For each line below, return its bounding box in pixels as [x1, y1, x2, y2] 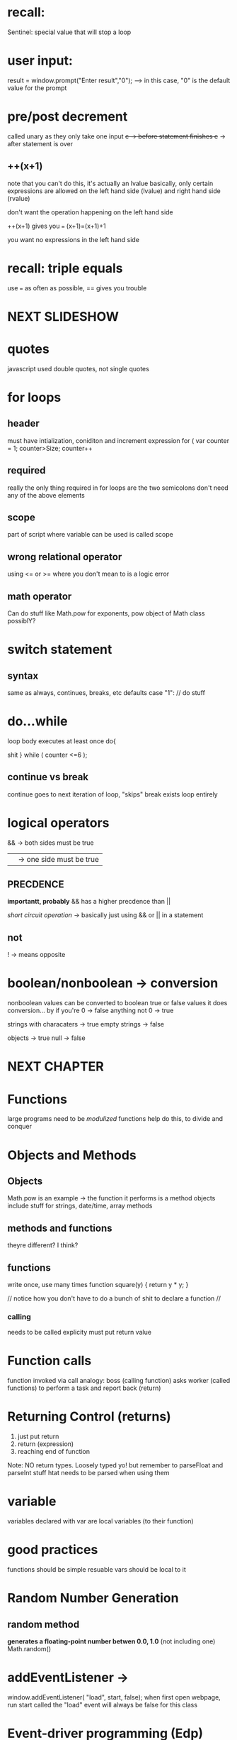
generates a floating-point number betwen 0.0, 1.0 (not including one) [7, 1637, 216, 1646]
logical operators [7, 814, 110, 831]
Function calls [7, 1353, 92, 1369]
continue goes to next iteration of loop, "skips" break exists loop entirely [7, 789, 218, 799]
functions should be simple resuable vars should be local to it [7, 1565, 186, 1573]
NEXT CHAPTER [7, 1058, 104, 1075]
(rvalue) [7, 194, 30, 202]
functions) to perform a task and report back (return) [7, 1384, 161, 1392]
